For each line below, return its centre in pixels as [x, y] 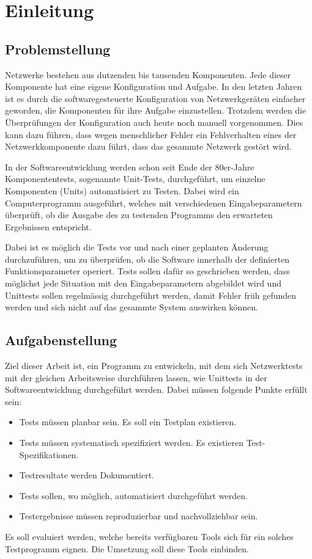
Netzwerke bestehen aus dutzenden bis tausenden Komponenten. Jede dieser [148, 74]
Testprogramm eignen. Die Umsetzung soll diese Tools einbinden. [127, 548]
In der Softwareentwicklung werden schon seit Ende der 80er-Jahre [130, 166]
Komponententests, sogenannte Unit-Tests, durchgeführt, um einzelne [135, 179]
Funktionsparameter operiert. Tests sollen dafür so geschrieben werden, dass [147, 271]
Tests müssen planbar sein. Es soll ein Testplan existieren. [128, 422]
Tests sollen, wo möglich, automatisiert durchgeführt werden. [133, 495]
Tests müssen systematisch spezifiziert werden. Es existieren [131, 443]
